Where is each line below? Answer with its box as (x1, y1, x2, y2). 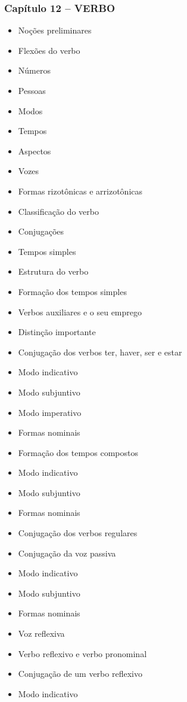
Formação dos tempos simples (18, 285, 127, 297)
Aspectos (18, 144, 51, 157)
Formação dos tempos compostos (18, 446, 138, 458)
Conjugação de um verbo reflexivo (18, 667, 142, 680)
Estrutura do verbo (18, 265, 89, 278)
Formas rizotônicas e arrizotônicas (18, 184, 143, 197)
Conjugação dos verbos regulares (18, 527, 138, 539)
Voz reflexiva (18, 627, 65, 640)
